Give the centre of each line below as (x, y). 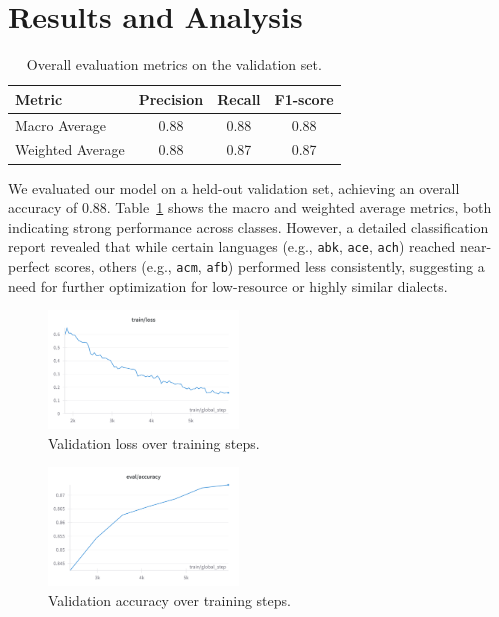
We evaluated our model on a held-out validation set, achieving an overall (234, 187)
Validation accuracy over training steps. (169, 600)
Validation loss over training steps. (154, 442)
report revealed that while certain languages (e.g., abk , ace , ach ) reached (232, 246)
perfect (29, 265)
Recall (239, 98)
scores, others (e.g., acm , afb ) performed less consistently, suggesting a (269, 265)
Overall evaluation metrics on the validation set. (174, 64)
